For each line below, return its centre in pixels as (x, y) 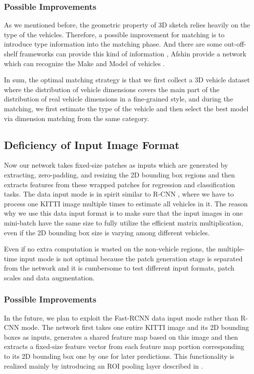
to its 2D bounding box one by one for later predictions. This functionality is (119, 356)
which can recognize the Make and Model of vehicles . (85, 63)
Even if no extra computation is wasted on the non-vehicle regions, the (110, 249)
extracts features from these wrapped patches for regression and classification (119, 184)
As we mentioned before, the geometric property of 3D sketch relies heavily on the (127, 25)
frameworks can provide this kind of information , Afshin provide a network (133, 53)
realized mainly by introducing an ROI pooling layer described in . (104, 365)
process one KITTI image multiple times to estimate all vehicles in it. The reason (126, 203)
